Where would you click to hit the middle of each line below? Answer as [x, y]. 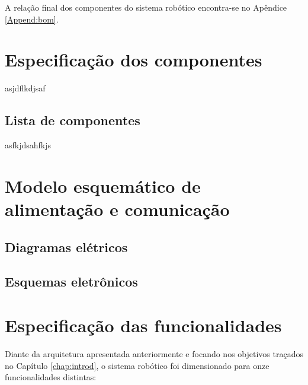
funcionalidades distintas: [51, 377]
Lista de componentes [73, 120]
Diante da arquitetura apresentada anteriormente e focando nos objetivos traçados [154, 353]
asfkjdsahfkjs [28, 145]
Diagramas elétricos [66, 246]
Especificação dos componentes [134, 60]
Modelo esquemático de [103, 185]
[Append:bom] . [32, 19]
